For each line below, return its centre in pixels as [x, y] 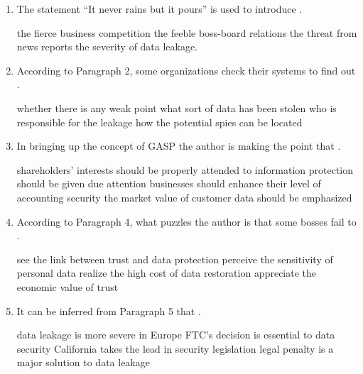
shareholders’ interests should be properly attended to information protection [185, 169]
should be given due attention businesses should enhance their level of [169, 183]
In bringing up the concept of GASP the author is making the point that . [179, 146]
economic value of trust [67, 286]
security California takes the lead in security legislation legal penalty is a [175, 348]
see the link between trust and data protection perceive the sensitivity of [175, 259]
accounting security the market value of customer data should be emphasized [184, 197]
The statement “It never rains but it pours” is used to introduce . [159, 9]
